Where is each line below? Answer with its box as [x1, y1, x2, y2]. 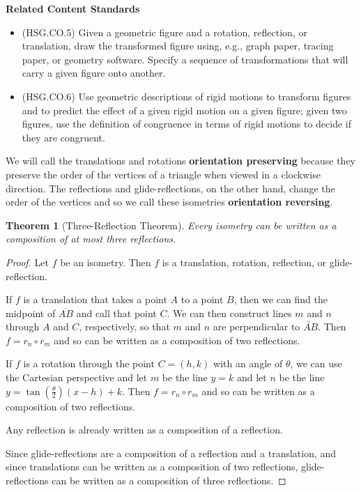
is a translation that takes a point [23, 292, 167, 307]
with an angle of [213, 356, 283, 371]
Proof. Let [6, 254, 49, 269]
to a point [180, 292, 224, 307]
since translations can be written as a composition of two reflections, [6, 459, 298, 474]
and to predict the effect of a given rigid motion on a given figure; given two [22, 102, 347, 117]
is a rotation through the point [23, 356, 155, 371]
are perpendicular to [213, 319, 300, 334]
